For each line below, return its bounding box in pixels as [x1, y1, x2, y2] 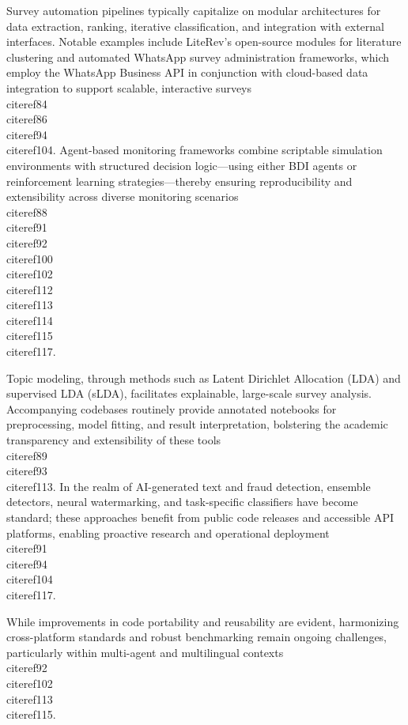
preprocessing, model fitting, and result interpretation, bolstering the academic [6, 416, 388, 432]
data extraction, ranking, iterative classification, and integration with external [6, 17, 384, 34]
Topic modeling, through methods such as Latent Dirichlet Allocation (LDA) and [6, 369, 401, 386]
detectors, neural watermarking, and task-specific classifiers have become [6, 493, 358, 510]
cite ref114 [6, 312, 53, 328]
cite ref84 [6, 95, 47, 111]
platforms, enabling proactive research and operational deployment [6, 524, 330, 541]
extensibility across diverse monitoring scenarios [6, 188, 239, 205]
